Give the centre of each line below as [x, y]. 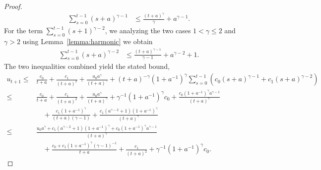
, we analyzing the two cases [148, 30]
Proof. [13, 6]
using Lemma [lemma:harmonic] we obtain [88, 41]
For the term [24, 30]
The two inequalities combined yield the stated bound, [87, 66]
